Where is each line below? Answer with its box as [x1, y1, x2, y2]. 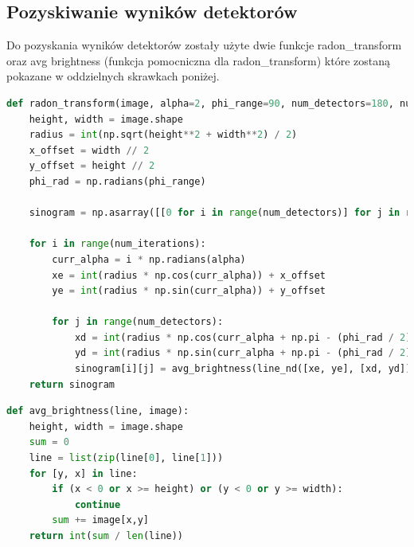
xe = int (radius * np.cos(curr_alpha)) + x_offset [52, 269, 326, 281]
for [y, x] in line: [29, 467, 138, 479]
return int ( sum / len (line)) [29, 530, 184, 542]
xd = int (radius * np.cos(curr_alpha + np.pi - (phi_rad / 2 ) [74, 331, 412, 343]
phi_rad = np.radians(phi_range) [29, 175, 206, 187]
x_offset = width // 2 [29, 144, 150, 156]
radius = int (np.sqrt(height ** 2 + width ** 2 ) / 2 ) [29, 129, 298, 141]
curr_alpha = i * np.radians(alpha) [52, 253, 246, 265]
